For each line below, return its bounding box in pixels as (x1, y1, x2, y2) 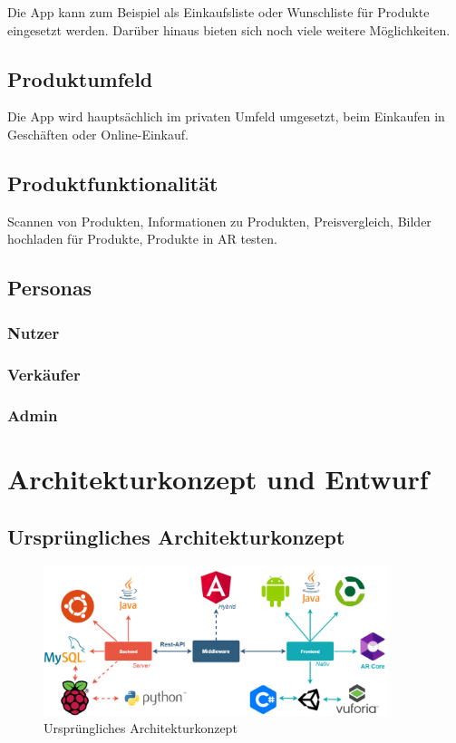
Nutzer (7, 321, 60, 343)
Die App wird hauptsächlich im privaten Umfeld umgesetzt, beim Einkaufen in (7, 107, 445, 126)
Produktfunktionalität (7, 169, 218, 197)
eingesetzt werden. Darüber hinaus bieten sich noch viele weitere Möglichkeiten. (7, 20, 451, 39)
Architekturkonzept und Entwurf (7, 460, 429, 497)
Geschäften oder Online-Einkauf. (7, 124, 189, 143)
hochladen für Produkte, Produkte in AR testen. (7, 229, 277, 248)
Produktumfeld (7, 64, 153, 92)
